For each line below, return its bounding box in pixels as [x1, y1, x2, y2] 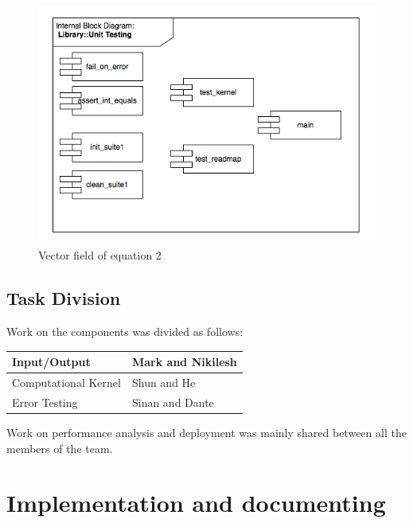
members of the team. [6, 439, 113, 456]
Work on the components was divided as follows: [6, 323, 244, 340]
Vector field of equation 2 [38, 247, 162, 263]
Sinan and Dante [131, 393, 214, 410]
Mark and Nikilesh [131, 353, 237, 370]
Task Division [6, 286, 121, 310]
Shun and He [131, 374, 196, 391]
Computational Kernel [12, 374, 121, 391]
